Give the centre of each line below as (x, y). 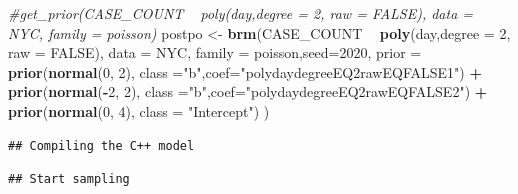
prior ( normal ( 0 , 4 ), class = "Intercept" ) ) (139, 110)
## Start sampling (69, 179)
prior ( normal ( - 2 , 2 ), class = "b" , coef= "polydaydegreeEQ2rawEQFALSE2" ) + (248, 91)
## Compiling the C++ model (101, 145)
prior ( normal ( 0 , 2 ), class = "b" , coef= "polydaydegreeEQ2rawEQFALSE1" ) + (245, 71)
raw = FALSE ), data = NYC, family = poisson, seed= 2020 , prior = (215, 52)
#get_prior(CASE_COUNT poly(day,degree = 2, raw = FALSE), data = (241, 13)
